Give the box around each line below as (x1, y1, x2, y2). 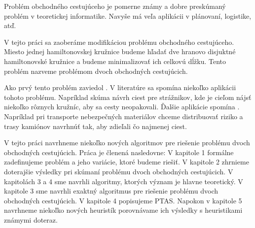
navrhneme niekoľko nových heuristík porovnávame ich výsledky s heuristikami (4, 205, 243, 215)
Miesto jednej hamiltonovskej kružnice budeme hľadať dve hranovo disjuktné (4, 46, 236, 57)
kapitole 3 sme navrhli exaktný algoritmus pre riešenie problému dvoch (4, 186, 219, 196)
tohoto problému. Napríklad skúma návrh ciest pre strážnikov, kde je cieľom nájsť (4, 92, 252, 102)
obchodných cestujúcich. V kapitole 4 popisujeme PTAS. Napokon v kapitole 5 (4, 195, 242, 205)
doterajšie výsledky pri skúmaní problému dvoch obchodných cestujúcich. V (4, 166, 233, 176)
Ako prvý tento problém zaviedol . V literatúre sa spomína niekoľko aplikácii (4, 82, 236, 93)
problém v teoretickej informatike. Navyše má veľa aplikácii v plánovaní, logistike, (4, 10, 252, 21)
